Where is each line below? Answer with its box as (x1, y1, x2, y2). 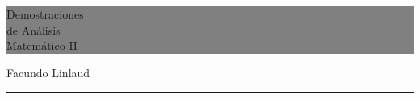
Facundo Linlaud (6, 64, 90, 80)
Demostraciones (6, 6, 84, 22)
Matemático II (6, 37, 78, 54)
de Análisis (6, 21, 61, 38)
